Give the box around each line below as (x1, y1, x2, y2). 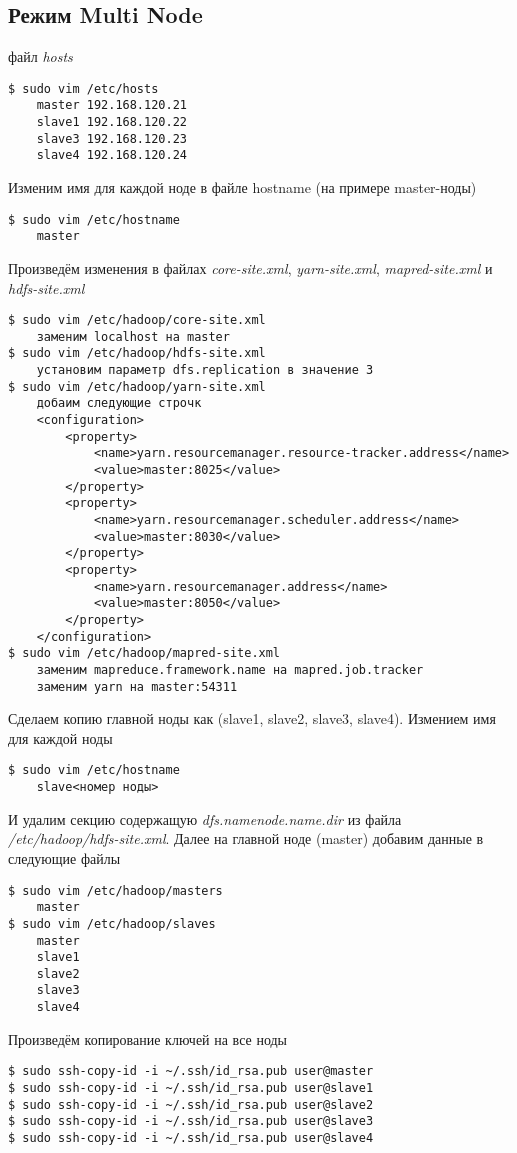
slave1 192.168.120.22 (36, 115, 187, 130)
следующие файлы (8, 847, 121, 868)
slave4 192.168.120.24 (36, 148, 187, 163)
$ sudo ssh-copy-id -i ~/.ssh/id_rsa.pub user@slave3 (8, 1114, 374, 1129)
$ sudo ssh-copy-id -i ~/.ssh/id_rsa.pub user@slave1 (8, 1081, 374, 1096)
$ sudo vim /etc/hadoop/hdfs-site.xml (8, 346, 266, 361)
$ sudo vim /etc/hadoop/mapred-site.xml (8, 646, 281, 661)
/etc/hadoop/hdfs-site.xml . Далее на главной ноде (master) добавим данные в (8, 828, 484, 849)
